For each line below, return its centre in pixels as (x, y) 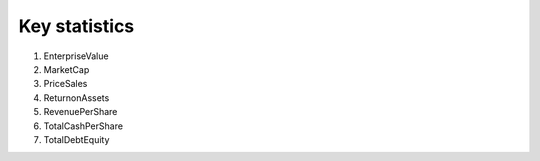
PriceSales (65, 84)
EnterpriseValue (76, 56)
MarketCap (66, 69)
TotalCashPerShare (83, 126)
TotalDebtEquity (76, 139)
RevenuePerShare (80, 112)
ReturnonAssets (76, 97)
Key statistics (76, 26)
